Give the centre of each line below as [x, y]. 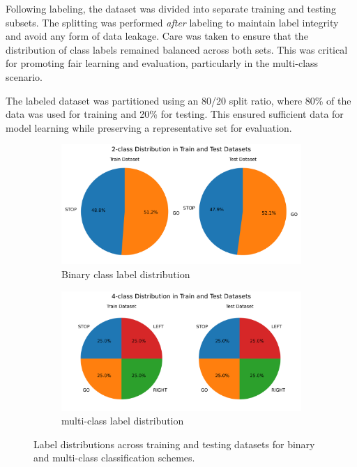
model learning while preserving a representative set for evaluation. [149, 127]
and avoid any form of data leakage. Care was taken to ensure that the [157, 36]
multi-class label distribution [123, 421]
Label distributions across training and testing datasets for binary [174, 444]
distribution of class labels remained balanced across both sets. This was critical [177, 49]
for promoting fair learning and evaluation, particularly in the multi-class [162, 63]
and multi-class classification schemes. [114, 458]
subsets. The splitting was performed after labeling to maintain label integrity [172, 22]
